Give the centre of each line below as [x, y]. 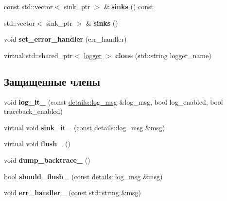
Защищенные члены [52, 81]
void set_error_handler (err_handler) [65, 39]
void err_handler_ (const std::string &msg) [73, 193]
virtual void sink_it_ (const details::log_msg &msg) [85, 127]
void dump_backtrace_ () [47, 160]
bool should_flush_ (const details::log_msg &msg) [83, 176]
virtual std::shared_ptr [38, 55]
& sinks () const [129, 6]
